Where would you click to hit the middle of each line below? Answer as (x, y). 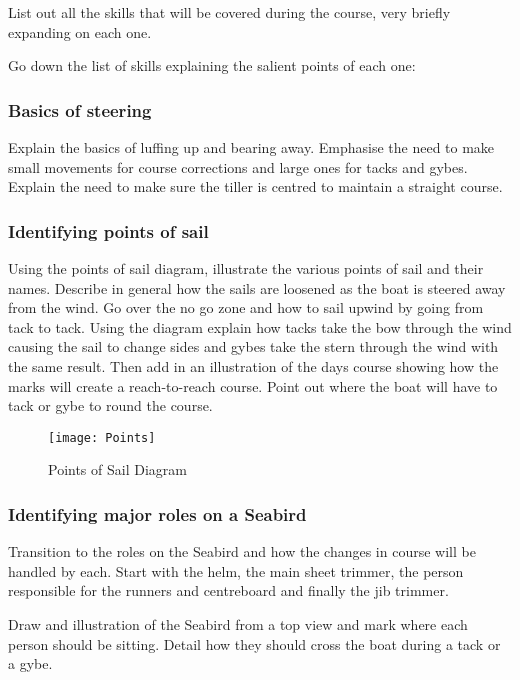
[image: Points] (102, 437)
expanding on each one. (80, 31)
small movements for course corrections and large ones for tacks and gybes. (238, 166)
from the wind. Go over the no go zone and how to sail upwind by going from (246, 307)
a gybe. (30, 663)
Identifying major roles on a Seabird (157, 513)
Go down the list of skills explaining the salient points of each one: (212, 65)
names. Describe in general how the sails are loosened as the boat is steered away (257, 287)
